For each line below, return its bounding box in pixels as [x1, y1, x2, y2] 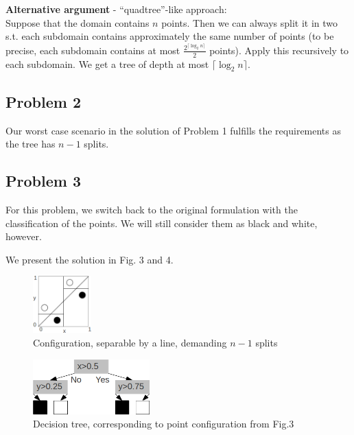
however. [5, 229, 42, 244]
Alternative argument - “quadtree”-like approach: [5, 2, 227, 16]
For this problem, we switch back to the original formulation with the [5, 202, 298, 217]
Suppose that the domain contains [5, 15, 150, 30]
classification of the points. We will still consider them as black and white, [5, 215, 318, 230]
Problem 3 [5, 170, 81, 191]
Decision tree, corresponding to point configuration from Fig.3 [33, 416, 294, 431]
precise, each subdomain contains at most [5, 43, 180, 57]
